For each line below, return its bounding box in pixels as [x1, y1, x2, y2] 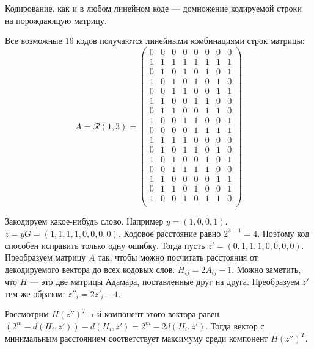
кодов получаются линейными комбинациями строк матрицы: [76, 34, 305, 47]
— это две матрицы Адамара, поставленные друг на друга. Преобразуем [29, 275, 300, 288]
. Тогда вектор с [205, 319, 265, 332]
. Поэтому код [257, 226, 310, 239]
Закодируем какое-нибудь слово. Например [5, 215, 164, 228]
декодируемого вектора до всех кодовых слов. [5, 262, 175, 275]
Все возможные [5, 34, 62, 47]
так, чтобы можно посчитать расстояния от [98, 251, 258, 264]
